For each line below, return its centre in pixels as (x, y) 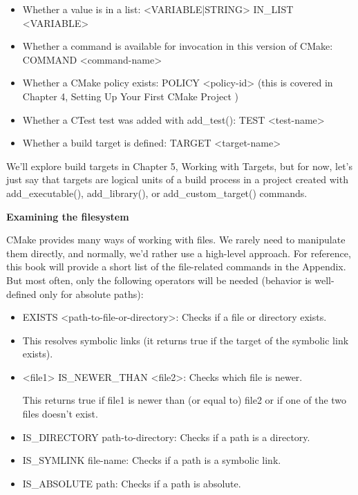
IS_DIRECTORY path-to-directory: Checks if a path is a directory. (166, 437)
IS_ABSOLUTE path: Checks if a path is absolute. (132, 483)
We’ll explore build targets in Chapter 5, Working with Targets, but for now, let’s (180, 166)
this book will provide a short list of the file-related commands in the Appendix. (176, 267)
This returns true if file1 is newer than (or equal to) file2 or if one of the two (185, 400)
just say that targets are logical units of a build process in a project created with (177, 179)
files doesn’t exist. (60, 414)
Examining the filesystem (68, 216)
